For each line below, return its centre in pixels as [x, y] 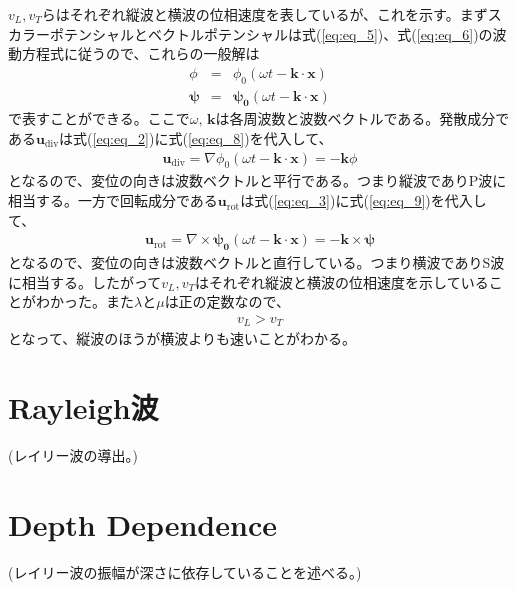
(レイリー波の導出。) [73, 455]
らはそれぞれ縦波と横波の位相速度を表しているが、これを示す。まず [264, 14]
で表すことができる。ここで [99, 118]
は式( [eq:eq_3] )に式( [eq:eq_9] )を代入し [363, 200]
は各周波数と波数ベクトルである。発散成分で [362, 118]
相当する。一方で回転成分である [113, 200]
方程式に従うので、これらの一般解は [140, 53]
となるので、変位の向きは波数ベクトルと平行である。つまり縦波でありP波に [257, 180]
